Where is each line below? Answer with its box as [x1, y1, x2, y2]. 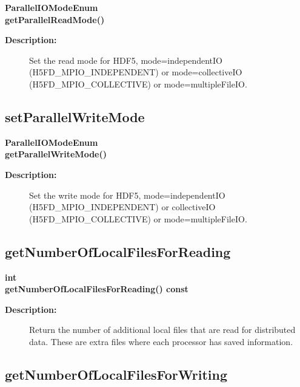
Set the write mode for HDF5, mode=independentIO [29, 188, 225, 201]
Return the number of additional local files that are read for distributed [29, 323, 296, 336]
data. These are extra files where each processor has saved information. [29, 335, 293, 348]
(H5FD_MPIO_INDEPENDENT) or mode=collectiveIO [29, 66, 242, 78]
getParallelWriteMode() [5, 148, 107, 160]
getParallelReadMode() [5, 13, 105, 26]
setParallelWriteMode [5, 107, 145, 126]
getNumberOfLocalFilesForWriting [5, 365, 227, 383]
